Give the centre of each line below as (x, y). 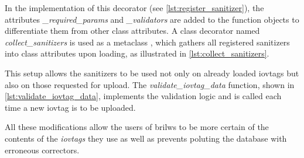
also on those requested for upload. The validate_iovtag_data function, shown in (150, 84)
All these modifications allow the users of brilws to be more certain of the (137, 127)
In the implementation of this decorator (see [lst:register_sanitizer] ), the (134, 8)
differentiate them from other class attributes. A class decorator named (132, 31)
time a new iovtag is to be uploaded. (70, 107)
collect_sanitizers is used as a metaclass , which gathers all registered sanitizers (147, 42)
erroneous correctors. (42, 150)
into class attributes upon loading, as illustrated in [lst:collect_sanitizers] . (137, 53)
